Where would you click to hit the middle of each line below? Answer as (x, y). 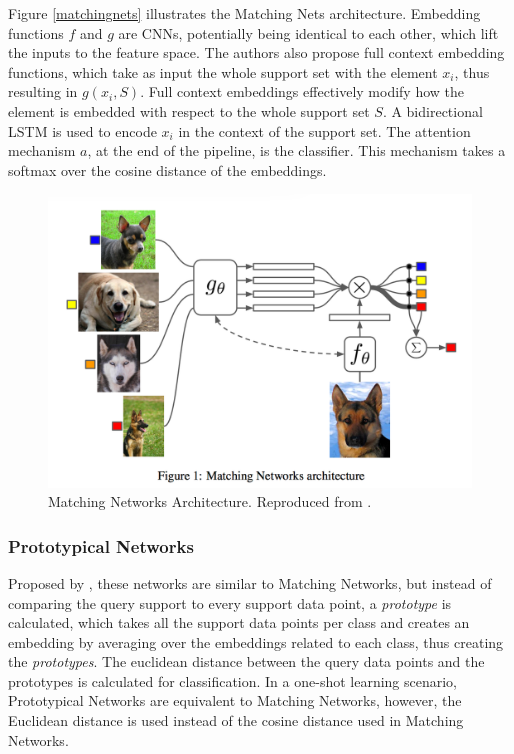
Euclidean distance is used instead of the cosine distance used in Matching (236, 720)
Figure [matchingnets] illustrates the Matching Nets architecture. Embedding (244, 13)
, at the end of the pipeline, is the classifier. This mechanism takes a (296, 150)
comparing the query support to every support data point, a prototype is (230, 602)
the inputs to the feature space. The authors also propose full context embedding (256, 52)
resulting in (43, 91)
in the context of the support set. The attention (324, 130)
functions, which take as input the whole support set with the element (223, 71)
